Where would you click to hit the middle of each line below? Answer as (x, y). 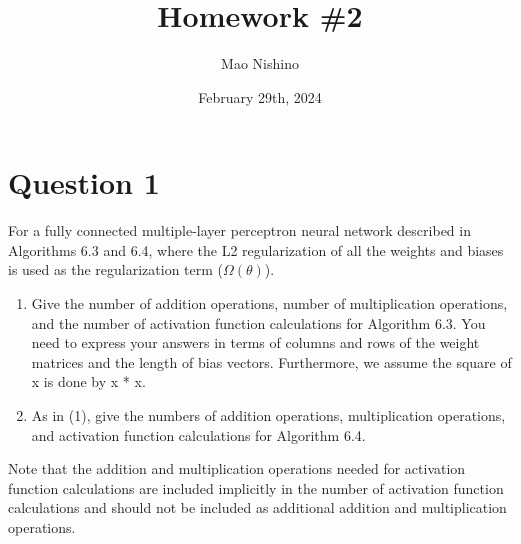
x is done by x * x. (88, 381)
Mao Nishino (260, 63)
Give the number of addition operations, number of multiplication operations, (269, 303)
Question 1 (84, 182)
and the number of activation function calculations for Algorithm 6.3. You (258, 322)
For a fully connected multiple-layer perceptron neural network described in (239, 230)
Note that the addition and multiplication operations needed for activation (237, 468)
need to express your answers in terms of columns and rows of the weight (255, 342)
